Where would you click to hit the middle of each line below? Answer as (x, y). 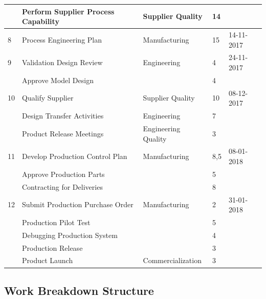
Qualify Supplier (48, 98)
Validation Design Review (62, 62)
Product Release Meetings (63, 133)
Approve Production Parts (63, 174)
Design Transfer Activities (63, 116)
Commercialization (172, 260)
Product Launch (48, 260)
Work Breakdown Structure (79, 290)
